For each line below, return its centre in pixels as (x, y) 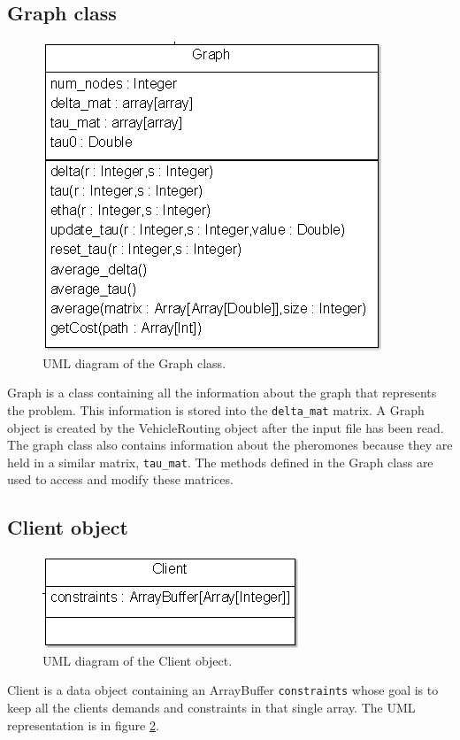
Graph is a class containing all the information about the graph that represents (222, 393)
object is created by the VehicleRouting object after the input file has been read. (226, 427)
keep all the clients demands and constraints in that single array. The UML (211, 708)
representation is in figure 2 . (83, 725)
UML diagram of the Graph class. (134, 362)
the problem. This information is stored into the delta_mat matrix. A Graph (216, 409)
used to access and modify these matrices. (120, 479)
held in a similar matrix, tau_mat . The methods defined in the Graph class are (220, 462)
